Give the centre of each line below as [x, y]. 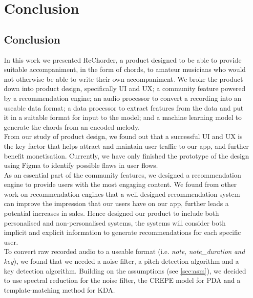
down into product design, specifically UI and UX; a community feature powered [125, 88]
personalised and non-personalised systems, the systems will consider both [115, 222]
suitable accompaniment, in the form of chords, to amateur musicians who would [125, 69]
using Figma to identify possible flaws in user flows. [81, 165]
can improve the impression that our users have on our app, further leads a [116, 203]
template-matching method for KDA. [60, 289]
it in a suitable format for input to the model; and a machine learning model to [123, 117]
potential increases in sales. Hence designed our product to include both [112, 213]
